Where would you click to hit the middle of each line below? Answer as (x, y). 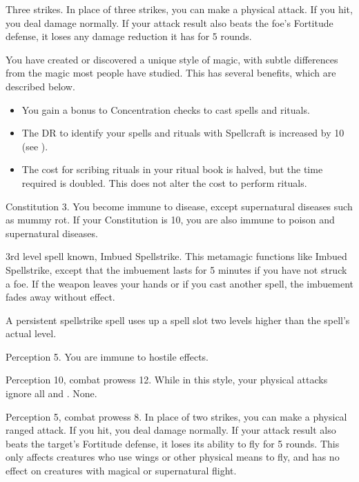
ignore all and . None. (51, 393)
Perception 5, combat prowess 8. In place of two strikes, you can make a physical (176, 416)
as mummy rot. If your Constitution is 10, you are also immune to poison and (170, 220)
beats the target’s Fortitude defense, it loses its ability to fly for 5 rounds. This (173, 443)
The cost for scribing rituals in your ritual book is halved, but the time (172, 169)
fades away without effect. (60, 297)
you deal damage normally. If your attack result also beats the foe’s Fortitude (169, 22)
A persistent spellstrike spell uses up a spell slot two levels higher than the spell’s (178, 320)
